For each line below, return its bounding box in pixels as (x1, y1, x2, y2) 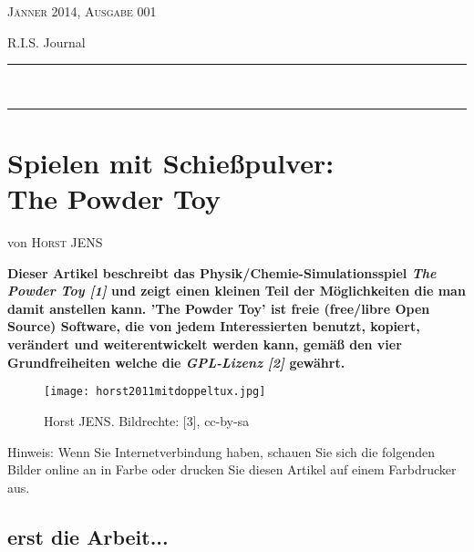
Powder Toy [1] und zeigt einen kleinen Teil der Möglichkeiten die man (7, 281, 466, 300)
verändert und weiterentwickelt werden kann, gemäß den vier (7, 335, 402, 354)
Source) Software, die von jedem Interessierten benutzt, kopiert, (7, 317, 420, 336)
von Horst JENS (7, 233, 103, 252)
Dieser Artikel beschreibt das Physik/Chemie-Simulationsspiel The (7, 263, 437, 282)
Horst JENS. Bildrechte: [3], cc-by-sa (44, 411, 250, 430)
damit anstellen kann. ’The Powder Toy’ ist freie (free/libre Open (7, 298, 430, 318)
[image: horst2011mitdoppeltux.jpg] (44, 385, 266, 399)
